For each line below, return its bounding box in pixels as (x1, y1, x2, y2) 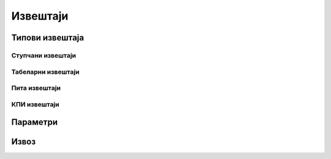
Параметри (11, 117, 58, 128)
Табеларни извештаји (11, 67, 80, 76)
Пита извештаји (11, 84, 61, 92)
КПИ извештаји (11, 100, 59, 108)
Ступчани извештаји (11, 51, 77, 59)
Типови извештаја (11, 32, 84, 43)
